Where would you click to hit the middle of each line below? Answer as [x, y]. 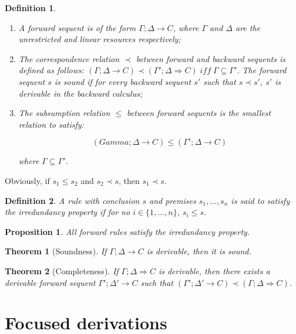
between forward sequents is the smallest [199, 113]
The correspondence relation [69, 58]
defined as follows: [51, 70]
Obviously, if [27, 180]
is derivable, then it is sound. [199, 251]
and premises [173, 200]
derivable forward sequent [50, 282]
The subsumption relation [64, 113]
